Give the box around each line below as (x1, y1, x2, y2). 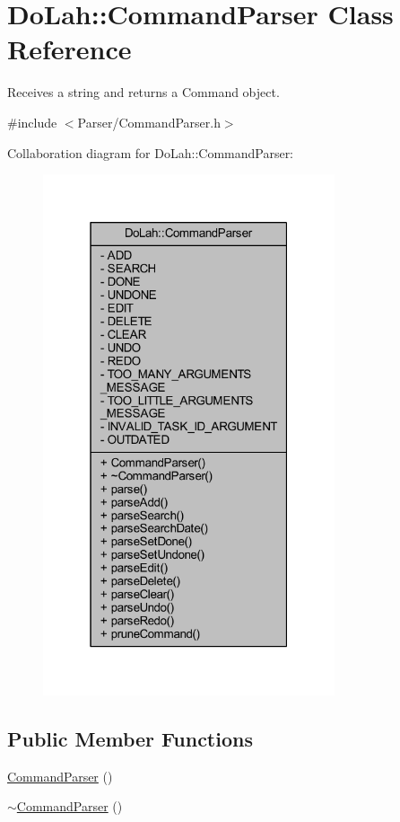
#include (7, 112, 57, 131)
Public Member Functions (7, 724, 253, 752)
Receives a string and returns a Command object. (7, 83, 280, 102)
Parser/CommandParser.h (77, 112, 221, 131)
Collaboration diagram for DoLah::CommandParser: (7, 143, 294, 162)
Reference (7, 31, 132, 67)
